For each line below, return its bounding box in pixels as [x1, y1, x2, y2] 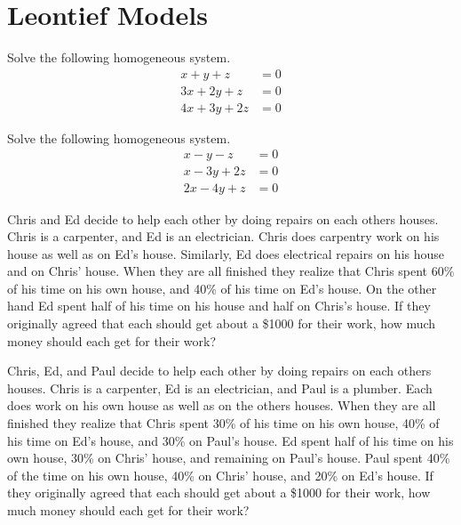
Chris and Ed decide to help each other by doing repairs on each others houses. [7, 209, 439, 228]
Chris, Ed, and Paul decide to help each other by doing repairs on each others [7, 361, 432, 380]
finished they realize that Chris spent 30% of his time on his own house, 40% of [7, 414, 440, 432]
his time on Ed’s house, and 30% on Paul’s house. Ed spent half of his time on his [7, 431, 454, 449]
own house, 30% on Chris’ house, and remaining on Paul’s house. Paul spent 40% [7, 448, 450, 467]
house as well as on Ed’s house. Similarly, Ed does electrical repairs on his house [7, 244, 444, 262]
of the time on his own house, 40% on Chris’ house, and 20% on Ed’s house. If [7, 465, 433, 484]
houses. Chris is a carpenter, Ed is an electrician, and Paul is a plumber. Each [7, 378, 433, 397]
